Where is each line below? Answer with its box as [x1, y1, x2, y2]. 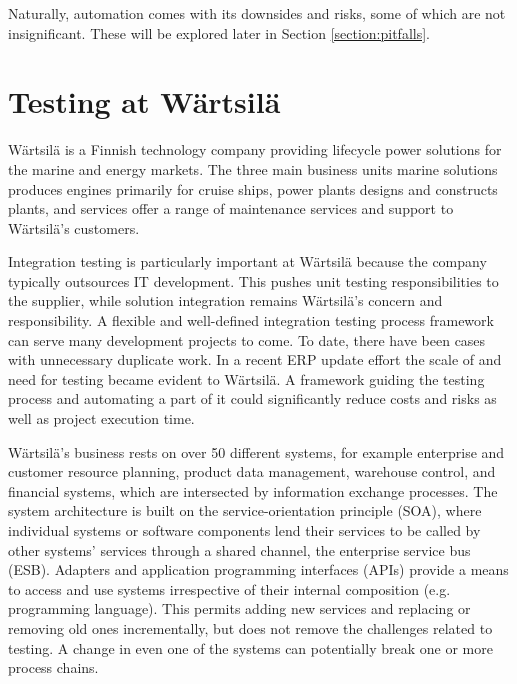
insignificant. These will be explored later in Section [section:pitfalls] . [8, 22, 430, 43]
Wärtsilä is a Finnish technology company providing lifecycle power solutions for [8, 139, 502, 160]
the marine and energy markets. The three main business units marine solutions [8, 158, 498, 179]
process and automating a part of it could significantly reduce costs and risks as [8, 388, 497, 409]
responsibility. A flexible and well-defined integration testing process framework [8, 310, 494, 331]
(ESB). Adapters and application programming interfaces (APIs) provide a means [8, 559, 509, 580]
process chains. [8, 657, 99, 678]
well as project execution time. [8, 408, 195, 429]
